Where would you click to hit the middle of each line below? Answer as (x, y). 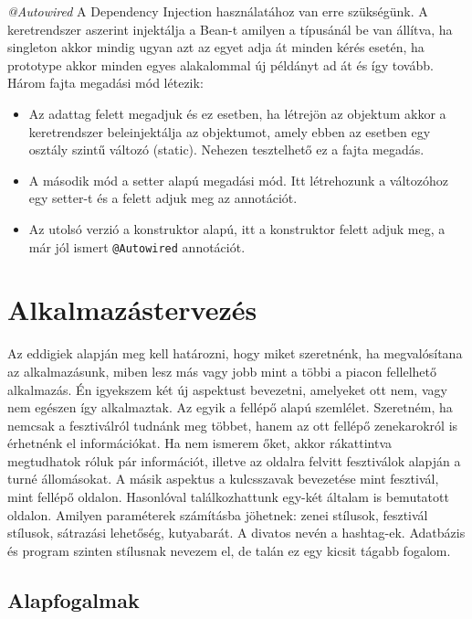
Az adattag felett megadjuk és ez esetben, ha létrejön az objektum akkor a (237, 113)
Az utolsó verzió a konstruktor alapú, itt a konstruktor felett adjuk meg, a (237, 228)
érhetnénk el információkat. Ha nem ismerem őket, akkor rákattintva (200, 443)
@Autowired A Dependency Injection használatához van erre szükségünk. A (218, 11)
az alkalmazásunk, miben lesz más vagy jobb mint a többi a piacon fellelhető (222, 371)
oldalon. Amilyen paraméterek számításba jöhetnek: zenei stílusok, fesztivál (218, 514)
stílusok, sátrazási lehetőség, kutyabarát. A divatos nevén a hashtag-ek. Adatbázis (236, 533)
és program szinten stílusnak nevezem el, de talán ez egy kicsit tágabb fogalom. (229, 550)
